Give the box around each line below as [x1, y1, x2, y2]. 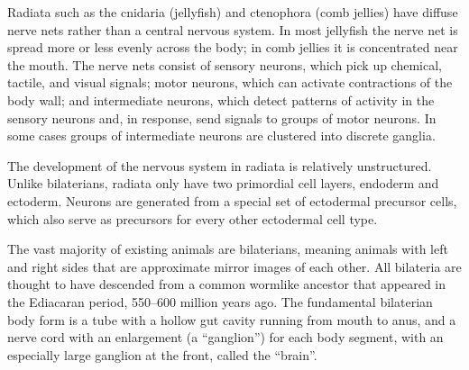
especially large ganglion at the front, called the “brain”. [7, 345, 317, 364]
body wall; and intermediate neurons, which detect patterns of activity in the [7, 90, 435, 109]
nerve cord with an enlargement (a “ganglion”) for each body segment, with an [7, 328, 444, 347]
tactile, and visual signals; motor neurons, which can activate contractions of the [7, 73, 453, 92]
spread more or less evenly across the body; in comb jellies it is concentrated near [7, 38, 458, 57]
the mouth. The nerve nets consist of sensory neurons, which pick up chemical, [7, 55, 442, 74]
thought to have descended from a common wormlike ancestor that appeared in [7, 275, 446, 293]
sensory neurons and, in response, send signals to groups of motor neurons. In [7, 108, 437, 127]
